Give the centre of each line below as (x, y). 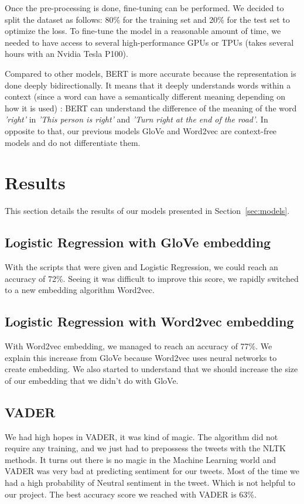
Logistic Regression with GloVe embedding (138, 242)
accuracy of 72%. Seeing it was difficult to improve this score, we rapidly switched (152, 278)
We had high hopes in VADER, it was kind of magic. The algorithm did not (141, 436)
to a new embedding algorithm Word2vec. (80, 290)
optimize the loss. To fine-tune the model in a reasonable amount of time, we (143, 31)
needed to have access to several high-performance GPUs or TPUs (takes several (149, 42)
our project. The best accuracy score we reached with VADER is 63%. (131, 494)
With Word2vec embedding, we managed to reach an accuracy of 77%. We (139, 346)
